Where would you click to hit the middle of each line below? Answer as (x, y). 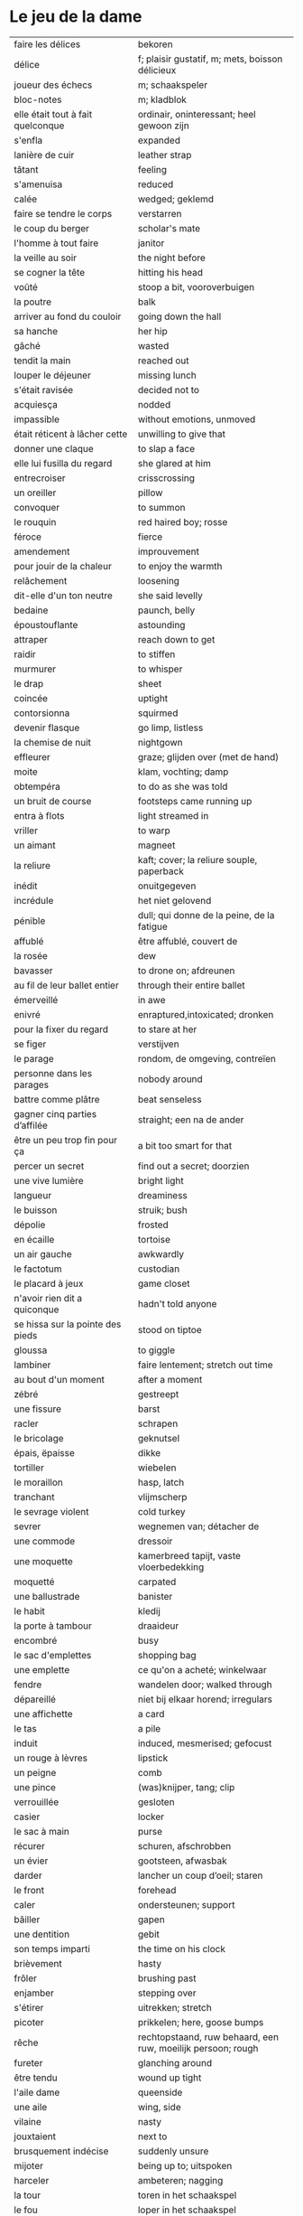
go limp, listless (170, 728)
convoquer (37, 507)
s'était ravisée (44, 390)
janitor (151, 243)
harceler (32, 2180)
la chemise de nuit (53, 742)
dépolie (30, 1225)
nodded (154, 404)
